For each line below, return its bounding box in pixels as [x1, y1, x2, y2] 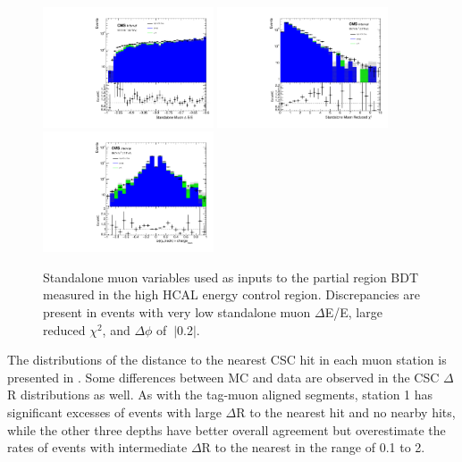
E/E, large [324, 303, 382, 322]
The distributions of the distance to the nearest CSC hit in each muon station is [7, 350, 447, 369]
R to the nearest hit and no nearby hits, [236, 403, 456, 422]
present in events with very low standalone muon [43, 303, 311, 322]
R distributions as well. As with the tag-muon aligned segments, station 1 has [7, 385, 433, 404]
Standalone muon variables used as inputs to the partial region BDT [43, 267, 419, 286]
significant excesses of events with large [7, 403, 222, 422]
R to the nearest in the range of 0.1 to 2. [201, 438, 425, 457]
